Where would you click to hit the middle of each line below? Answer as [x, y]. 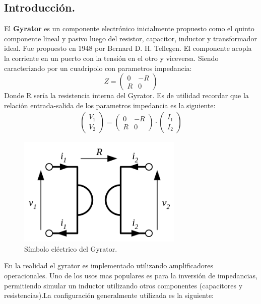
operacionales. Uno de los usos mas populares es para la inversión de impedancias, [131, 276]
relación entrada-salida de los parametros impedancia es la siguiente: [110, 105]
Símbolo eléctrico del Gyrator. [71, 248]
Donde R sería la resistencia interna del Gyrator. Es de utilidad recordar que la [126, 95]
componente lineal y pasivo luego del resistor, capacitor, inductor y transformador [130, 38]
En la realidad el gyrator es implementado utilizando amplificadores [109, 265]
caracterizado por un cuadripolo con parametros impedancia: [98, 68]
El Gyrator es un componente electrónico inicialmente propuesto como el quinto [129, 28]
